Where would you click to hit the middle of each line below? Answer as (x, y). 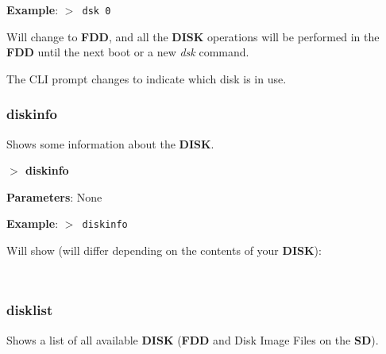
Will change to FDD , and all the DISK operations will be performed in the (193, 36)
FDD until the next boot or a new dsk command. (128, 52)
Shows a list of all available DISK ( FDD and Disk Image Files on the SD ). (193, 339)
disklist (30, 310)
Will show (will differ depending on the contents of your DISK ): (164, 250)
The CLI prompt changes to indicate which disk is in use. (147, 78)
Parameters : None (54, 196)
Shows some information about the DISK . (110, 143)
